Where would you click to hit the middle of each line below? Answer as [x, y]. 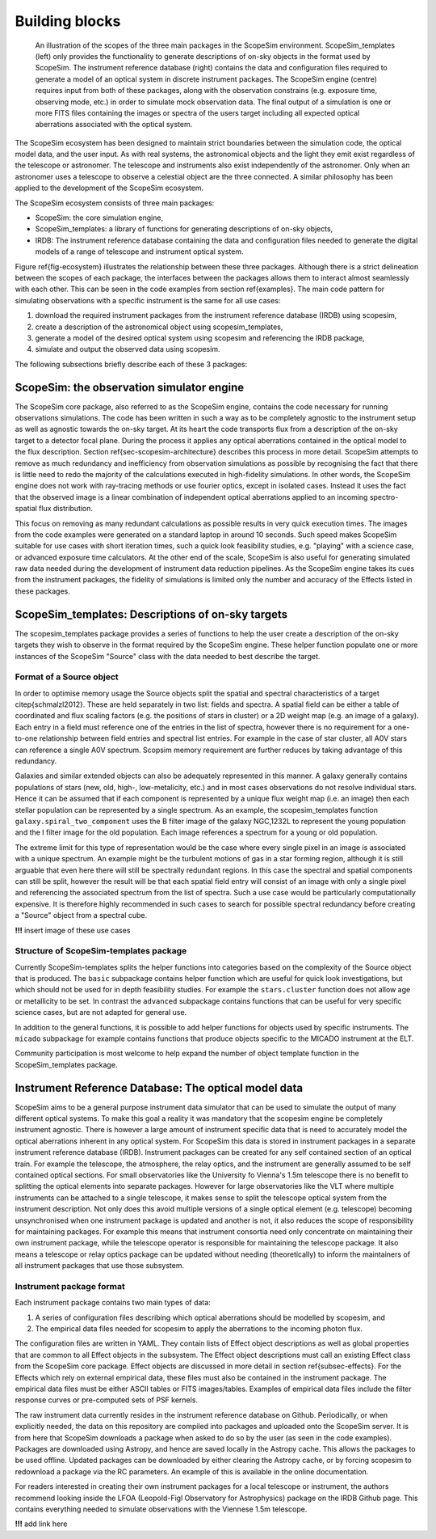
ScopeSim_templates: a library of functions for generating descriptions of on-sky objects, [184, 229]
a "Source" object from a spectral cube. [81, 915]
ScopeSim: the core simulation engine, [99, 218]
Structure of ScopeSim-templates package [101, 951]
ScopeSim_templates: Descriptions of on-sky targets [151, 614]
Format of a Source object [67, 677]
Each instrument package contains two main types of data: [113, 1303]
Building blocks [68, 21]
